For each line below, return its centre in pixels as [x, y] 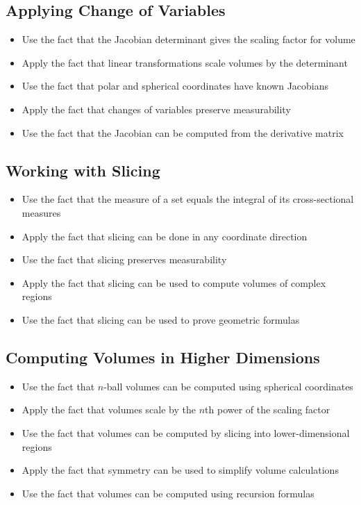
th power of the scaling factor [268, 409]
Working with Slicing [83, 170]
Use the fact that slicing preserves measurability [124, 259]
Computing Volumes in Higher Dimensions [163, 357]
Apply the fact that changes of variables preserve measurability [156, 109]
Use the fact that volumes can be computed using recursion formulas [168, 493]
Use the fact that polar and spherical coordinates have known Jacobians [175, 86]
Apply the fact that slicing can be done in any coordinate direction [165, 236]
